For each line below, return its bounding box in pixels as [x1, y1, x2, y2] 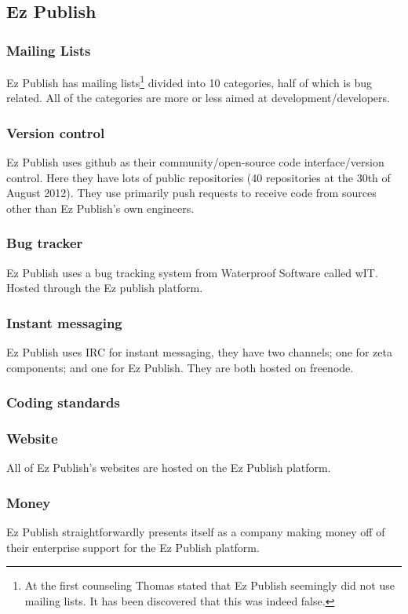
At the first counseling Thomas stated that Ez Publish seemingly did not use [24, 577, 395, 594]
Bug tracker [6, 233, 83, 253]
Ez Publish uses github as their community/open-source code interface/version [6, 154, 384, 170]
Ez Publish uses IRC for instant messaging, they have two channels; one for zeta [6, 344, 392, 360]
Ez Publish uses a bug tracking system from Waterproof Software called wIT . [6, 264, 378, 280]
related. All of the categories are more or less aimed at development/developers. [6, 90, 390, 106]
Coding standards [6, 393, 120, 412]
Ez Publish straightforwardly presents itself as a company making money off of [6, 524, 385, 540]
